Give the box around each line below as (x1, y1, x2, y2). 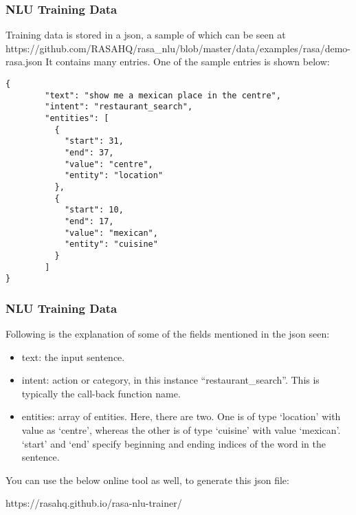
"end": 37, (64, 147, 114, 157)
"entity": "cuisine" (64, 239, 158, 250)
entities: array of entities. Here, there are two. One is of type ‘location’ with (21, 409, 341, 424)
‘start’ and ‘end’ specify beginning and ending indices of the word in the (21, 436, 326, 450)
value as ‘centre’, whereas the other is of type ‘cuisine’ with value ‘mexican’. (21, 423, 341, 437)
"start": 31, (64, 136, 124, 146)
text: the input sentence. (21, 349, 125, 364)
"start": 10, (64, 205, 124, 215)
